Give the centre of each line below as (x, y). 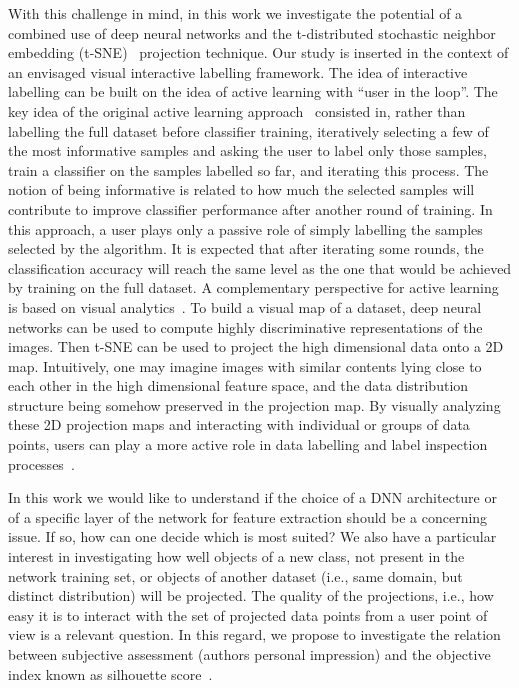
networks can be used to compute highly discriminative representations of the (245, 326)
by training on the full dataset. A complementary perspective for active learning (253, 287)
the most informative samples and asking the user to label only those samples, (247, 150)
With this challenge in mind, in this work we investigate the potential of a (235, 13)
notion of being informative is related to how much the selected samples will (241, 189)
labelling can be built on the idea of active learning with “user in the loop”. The (253, 91)
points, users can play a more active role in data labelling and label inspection (248, 444)
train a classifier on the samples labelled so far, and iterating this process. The (248, 169)
